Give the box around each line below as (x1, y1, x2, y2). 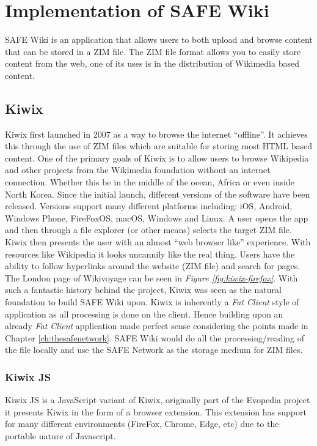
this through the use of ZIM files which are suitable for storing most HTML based (5, 139, 312, 152)
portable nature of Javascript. (5, 429, 116, 442)
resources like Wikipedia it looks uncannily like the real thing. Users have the (5, 247, 295, 260)
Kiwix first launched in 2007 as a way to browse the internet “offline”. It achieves (5, 127, 308, 140)
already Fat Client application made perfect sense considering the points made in (5, 319, 308, 332)
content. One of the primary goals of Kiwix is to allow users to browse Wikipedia (5, 151, 309, 164)
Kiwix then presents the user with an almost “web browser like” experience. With (5, 236, 311, 248)
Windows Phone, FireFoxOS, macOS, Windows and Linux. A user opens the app (5, 211, 308, 224)
